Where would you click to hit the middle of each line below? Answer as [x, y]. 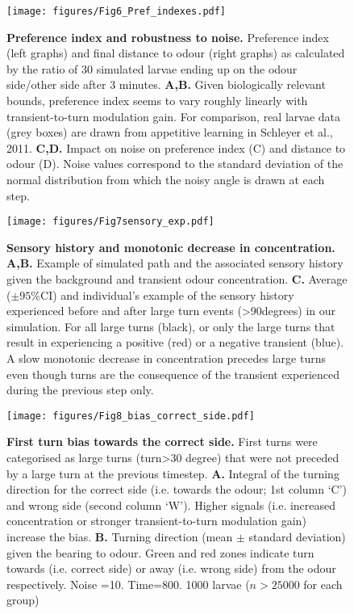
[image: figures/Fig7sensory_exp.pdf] [110, 222]
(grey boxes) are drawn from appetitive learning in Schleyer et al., [170, 132]
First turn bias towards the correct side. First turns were [162, 442]
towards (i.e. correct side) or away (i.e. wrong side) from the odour [171, 568]
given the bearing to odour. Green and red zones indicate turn [160, 552]
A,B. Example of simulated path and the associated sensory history [175, 263]
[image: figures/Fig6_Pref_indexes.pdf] [117, 11]
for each [323, 584]
